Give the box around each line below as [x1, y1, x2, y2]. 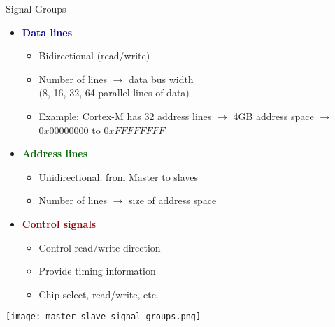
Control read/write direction [38, 240, 161, 254]
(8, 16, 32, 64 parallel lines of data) [38, 85, 190, 100]
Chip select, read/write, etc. [38, 286, 159, 301]
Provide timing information [38, 263, 156, 278]
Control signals [22, 216, 97, 231]
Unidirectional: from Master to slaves [38, 169, 199, 184]
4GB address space [233, 108, 314, 123]
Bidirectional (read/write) [38, 48, 150, 63]
